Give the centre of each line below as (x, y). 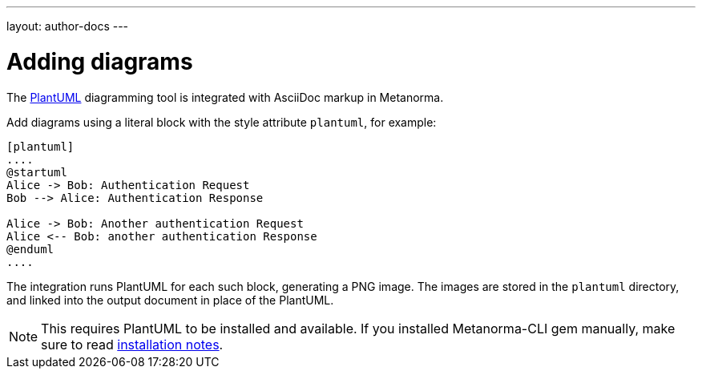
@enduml (30, 249)
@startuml (37, 172)
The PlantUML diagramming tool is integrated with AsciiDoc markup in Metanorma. (225, 97)
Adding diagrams (100, 61)
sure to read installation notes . (132, 344)
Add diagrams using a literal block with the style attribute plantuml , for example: (222, 122)
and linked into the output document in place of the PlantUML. (170, 300)
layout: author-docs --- (68, 26)
